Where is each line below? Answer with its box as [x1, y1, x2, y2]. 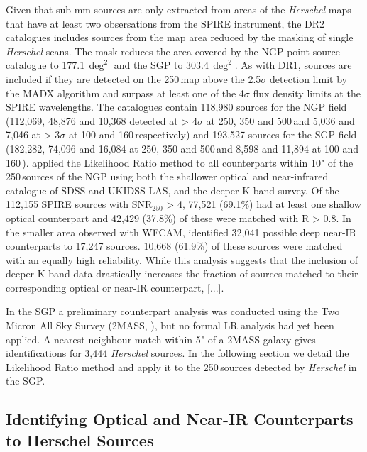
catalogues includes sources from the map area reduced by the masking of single [6, 30, 354, 45]
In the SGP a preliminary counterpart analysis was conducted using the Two [6, 304, 340, 319]
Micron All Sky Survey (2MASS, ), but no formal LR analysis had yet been [6, 318, 334, 333]
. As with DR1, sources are [234, 57, 352, 72]
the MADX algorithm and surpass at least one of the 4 [6, 85, 244, 100]
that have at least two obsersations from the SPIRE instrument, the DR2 [6, 16, 325, 31]
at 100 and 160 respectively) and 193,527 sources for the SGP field [68, 127, 357, 142]
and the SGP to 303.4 [114, 57, 209, 72]
